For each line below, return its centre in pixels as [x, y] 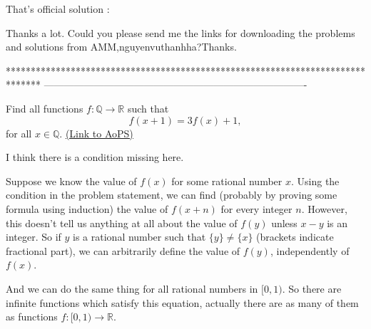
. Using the [315, 181]
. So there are [312, 288]
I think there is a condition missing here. [95, 157]
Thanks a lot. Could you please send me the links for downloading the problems [181, 32]
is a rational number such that [139, 237]
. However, [324, 208]
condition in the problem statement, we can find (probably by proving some [172, 195]
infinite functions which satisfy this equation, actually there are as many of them [182, 302]
